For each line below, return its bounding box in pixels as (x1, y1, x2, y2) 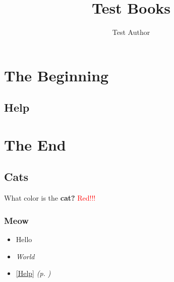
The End (4, 134, 66, 155)
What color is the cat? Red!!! (4, 193, 96, 203)
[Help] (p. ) (16, 268, 51, 278)
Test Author (112, 27, 150, 37)
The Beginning (4, 65, 109, 85)
